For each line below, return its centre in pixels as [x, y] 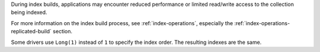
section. [63, 32]
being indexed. [29, 12]
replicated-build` [31, 32]
